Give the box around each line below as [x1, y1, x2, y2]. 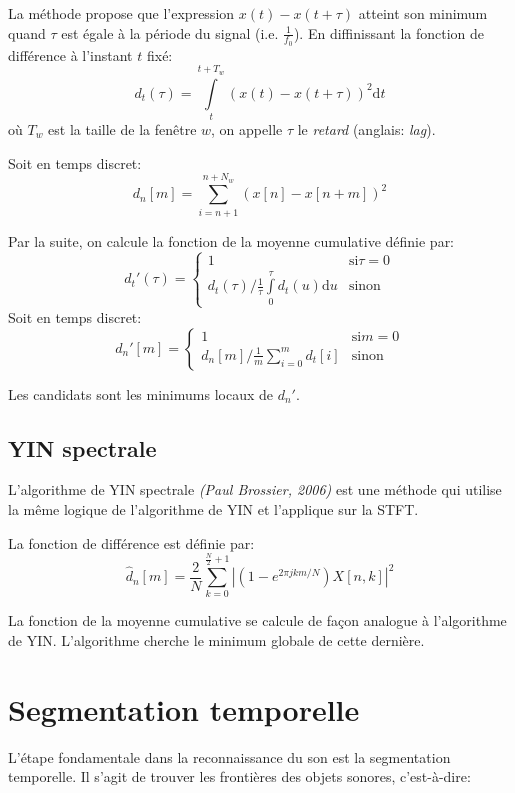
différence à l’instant [8, 44, 133, 65]
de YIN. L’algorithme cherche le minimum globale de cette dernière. [8, 630, 425, 651]
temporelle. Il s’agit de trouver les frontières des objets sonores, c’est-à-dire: [8, 766, 471, 787]
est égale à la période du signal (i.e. [61, 22, 279, 43]
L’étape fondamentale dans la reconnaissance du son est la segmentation [8, 746, 451, 767]
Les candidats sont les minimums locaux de [8, 383, 273, 404]
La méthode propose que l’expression [8, 3, 235, 23]
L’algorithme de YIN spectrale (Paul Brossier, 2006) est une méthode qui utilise [8, 479, 502, 500]
